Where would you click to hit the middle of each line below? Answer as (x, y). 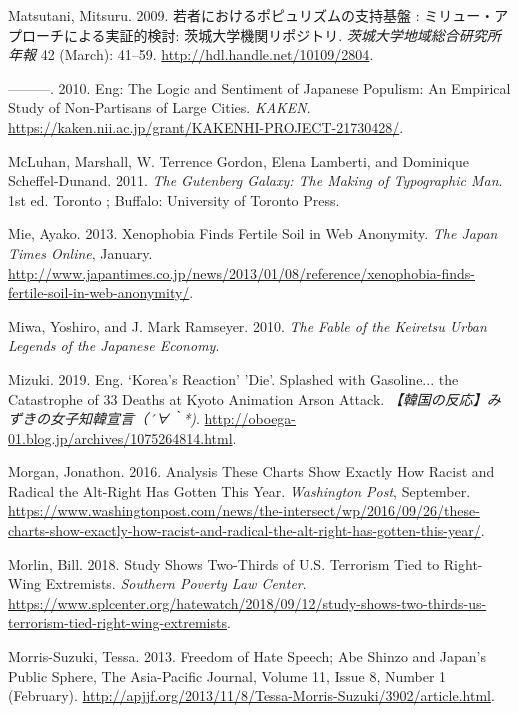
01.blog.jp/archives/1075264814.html (120, 437)
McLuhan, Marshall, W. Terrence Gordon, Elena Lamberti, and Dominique (238, 160)
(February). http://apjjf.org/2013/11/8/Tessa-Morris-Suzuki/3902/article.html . (251, 695)
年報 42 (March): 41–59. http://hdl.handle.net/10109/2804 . (191, 54)
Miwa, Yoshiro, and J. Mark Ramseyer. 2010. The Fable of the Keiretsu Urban (247, 325)
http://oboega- (250, 418)
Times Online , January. (80, 252)
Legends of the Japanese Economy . (114, 345)
